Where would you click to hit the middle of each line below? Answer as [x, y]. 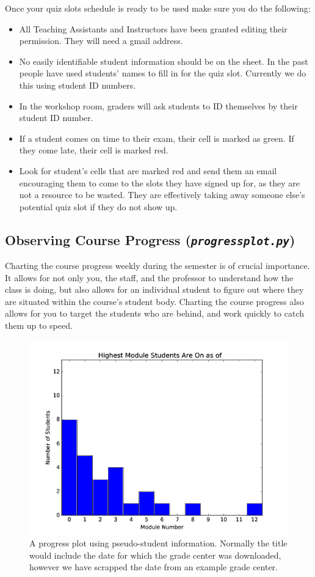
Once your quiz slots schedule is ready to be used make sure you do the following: [158, 8]
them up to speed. [39, 325]
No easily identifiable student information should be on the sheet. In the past [164, 61]
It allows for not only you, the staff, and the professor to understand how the [149, 277]
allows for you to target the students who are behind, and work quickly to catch [154, 313]
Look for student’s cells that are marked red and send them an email [148, 170]
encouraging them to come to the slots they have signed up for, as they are [160, 182]
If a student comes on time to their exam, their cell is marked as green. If [157, 138]
